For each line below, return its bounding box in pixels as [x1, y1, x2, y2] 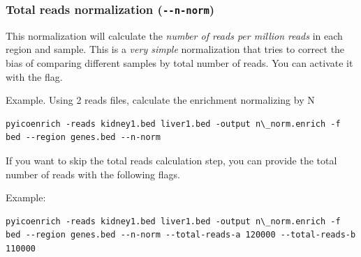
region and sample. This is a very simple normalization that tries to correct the [6, 42, 345, 56]
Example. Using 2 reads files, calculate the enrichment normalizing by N [6, 93, 315, 107]
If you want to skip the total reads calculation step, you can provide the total [6, 153, 337, 167]
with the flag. [6, 69, 63, 84]
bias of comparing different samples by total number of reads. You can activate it [6, 55, 353, 70]
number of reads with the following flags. [6, 166, 180, 181]
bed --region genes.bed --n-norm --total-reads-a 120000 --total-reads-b [6, 230, 356, 240]
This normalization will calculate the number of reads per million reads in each [6, 28, 343, 42]
